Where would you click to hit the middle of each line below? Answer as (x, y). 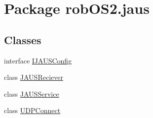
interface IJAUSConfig (38, 60)
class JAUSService (32, 93)
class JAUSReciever (34, 77)
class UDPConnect (32, 110)
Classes (23, 39)
